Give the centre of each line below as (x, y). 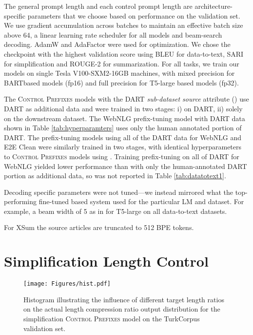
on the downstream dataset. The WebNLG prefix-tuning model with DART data (125, 118)
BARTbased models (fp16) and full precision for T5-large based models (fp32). (121, 82)
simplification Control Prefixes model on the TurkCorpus (112, 319)
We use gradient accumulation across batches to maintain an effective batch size (124, 25)
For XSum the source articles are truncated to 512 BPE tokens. (99, 227)
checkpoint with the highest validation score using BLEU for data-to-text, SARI (124, 53)
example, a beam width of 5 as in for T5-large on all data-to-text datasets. (116, 211)
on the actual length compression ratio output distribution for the (122, 309)
